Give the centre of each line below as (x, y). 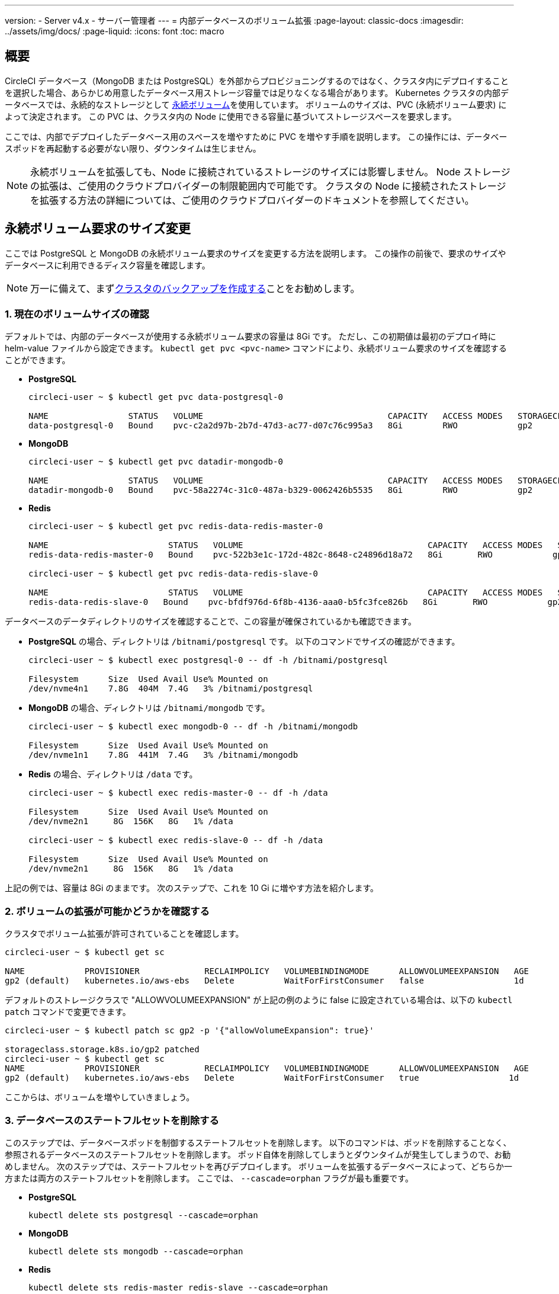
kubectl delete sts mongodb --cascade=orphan (136, 1251)
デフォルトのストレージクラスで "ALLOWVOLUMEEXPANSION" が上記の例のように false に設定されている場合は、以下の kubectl (259, 1000)
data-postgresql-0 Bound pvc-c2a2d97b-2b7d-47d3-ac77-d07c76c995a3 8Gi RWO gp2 (281, 426)
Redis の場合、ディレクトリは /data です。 (113, 774)
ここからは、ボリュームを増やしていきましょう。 (100, 1097)
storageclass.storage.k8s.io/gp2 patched (102, 1050)
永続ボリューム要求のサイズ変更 (98, 229)
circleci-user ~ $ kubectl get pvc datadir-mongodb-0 (156, 462)
